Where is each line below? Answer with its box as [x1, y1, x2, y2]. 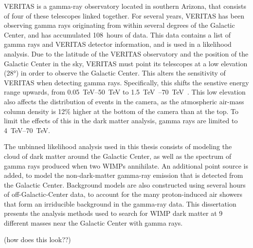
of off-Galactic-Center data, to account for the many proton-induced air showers [4, 189, 243, 199]
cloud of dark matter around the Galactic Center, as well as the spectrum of [4, 151, 232, 161]
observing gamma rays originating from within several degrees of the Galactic [4, 20, 235, 30]
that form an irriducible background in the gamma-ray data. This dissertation [4, 198, 236, 209]
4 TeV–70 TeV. [4, 125, 50, 135]
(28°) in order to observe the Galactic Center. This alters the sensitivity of [4, 68, 226, 78]
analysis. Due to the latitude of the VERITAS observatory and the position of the [4, 48, 249, 58]
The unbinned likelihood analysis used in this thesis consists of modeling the [4, 141, 232, 152]
